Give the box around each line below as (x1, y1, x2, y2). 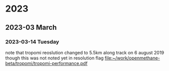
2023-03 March (5, 23, 57, 32)
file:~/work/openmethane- (105, 55, 160, 61)
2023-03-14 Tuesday (5, 38, 59, 45)
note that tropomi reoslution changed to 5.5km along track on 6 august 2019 (5, 49, 164, 55)
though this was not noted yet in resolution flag (5, 55, 104, 61)
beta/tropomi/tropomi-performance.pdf (5, 60, 88, 66)
